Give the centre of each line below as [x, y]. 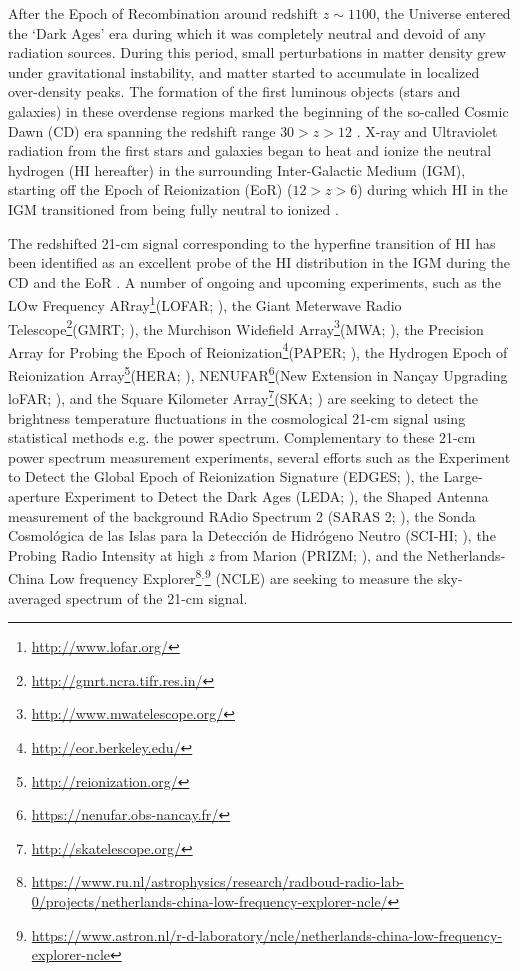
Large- [463, 476]
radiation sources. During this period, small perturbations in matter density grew [257, 52]
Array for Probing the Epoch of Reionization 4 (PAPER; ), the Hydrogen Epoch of [258, 350]
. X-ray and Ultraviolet [427, 130]
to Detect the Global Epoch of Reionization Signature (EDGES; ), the [223, 476]
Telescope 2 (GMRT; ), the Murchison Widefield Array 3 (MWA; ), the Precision [246, 327]
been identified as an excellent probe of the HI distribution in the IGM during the [259, 262]
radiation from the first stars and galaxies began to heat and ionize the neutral [250, 150]
